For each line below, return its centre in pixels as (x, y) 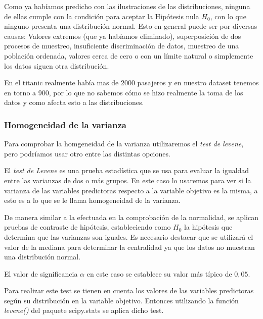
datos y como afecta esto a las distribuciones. (74, 102)
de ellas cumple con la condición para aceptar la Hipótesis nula (102, 16)
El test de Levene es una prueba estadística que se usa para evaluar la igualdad (127, 170)
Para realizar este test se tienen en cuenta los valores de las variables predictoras (129, 290)
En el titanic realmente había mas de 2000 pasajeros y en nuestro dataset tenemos (131, 83)
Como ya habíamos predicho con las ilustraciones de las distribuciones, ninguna (127, 6)
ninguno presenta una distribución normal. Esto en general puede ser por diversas (131, 26)
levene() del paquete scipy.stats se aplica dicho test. (84, 310)
